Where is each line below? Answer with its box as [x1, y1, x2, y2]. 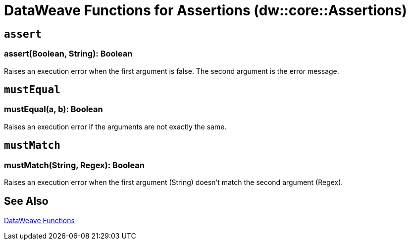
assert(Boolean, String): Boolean [4, 49, 133, 59]
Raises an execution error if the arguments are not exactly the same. [4, 122, 227, 131]
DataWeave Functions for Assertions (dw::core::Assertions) [4, 2, 407, 19]
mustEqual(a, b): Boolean [4, 104, 103, 115]
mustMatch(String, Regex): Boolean [4, 160, 145, 170]
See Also [4, 195, 49, 208]
